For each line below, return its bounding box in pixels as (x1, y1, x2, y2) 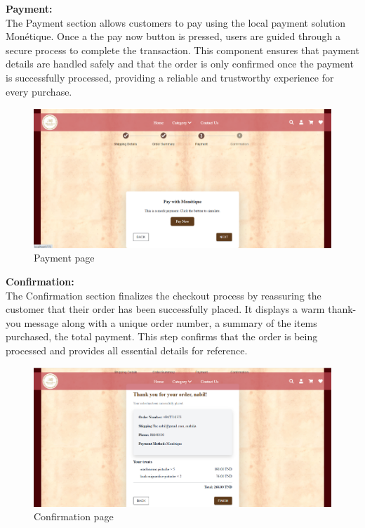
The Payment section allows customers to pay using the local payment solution (6, 15, 346, 30)
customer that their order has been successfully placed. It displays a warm (6, 302, 325, 316)
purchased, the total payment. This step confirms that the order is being (6, 329, 318, 344)
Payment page (34, 250, 95, 265)
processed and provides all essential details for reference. (6, 342, 248, 357)
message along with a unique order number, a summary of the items (24, 315, 317, 330)
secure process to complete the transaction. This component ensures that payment (6, 42, 359, 57)
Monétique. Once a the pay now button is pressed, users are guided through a (6, 29, 340, 44)
